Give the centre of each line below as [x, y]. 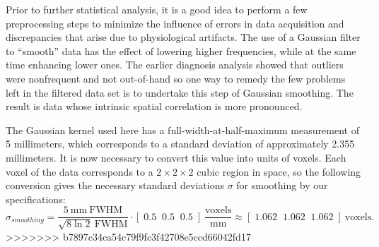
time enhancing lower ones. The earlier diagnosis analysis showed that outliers [175, 65]
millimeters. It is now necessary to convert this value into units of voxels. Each [176, 157]
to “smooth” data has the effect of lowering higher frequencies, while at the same [181, 50]
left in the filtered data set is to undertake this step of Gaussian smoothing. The [180, 92]
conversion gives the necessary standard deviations [115, 185]
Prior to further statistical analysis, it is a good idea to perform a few [157, 9]
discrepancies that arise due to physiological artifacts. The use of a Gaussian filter [183, 37]
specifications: [36, 199]
